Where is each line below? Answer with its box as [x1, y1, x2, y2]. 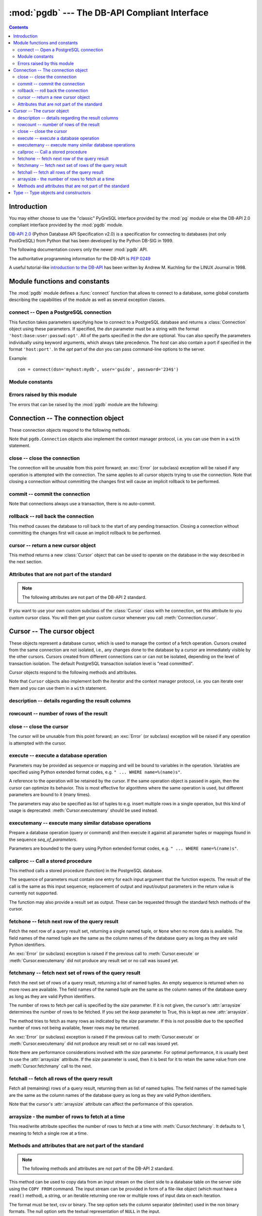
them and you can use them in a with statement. [9, 685, 107, 691]
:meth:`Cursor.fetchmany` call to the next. [9, 1063, 92, 1069]
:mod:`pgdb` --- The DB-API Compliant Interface [9, 7, 209, 18]
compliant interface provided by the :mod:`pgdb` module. [9, 222, 124, 228]
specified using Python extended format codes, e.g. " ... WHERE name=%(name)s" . [9, 769, 182, 775]
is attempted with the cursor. [9, 740, 66, 746]
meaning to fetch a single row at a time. [9, 1130, 88, 1136]
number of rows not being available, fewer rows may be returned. [9, 1025, 140, 1031]
